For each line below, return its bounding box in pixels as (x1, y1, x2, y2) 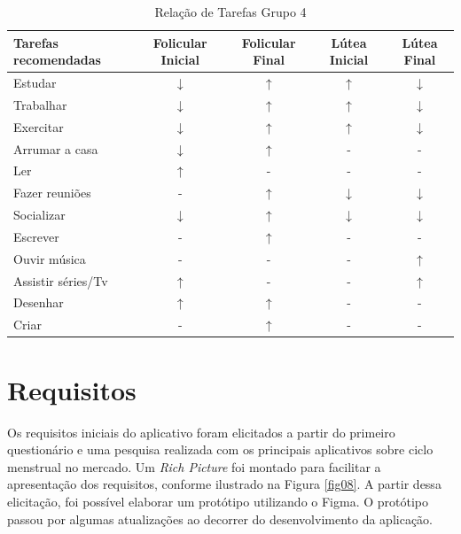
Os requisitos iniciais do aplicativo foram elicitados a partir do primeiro (7, 422, 395, 441)
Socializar (13, 205, 66, 224)
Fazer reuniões (13, 183, 91, 202)
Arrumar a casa (13, 139, 98, 158)
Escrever (13, 227, 59, 245)
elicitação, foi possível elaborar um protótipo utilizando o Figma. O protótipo (7, 491, 429, 510)
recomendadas (13, 50, 101, 69)
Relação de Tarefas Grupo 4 (154, 3, 307, 20)
